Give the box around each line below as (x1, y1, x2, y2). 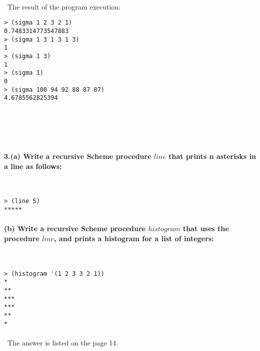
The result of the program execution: (7, 1, 121, 12)
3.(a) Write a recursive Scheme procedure (4, 150, 151, 161)
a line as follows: (4, 160, 62, 171)
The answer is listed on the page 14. (7, 337, 118, 347)
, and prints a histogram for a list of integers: (54, 233, 214, 243)
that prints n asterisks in (168, 150, 256, 161)
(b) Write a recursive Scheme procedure (4, 223, 146, 234)
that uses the (183, 223, 229, 234)
